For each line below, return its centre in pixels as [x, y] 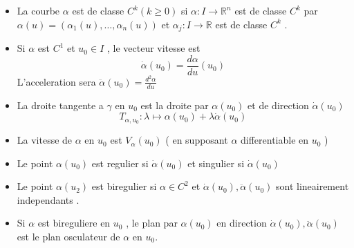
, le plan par [152, 223]
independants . [48, 199]
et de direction [278, 105]
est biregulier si [124, 186]
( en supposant [197, 140]
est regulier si [120, 163]
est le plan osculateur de [68, 237]
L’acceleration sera [56, 81]
